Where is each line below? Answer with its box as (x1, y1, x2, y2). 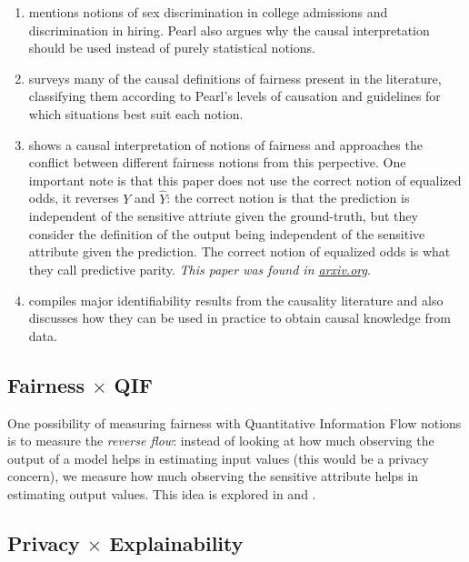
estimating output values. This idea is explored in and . (7, 484, 316, 503)
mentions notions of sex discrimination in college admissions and (28, 3, 388, 21)
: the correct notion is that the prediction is (166, 188, 410, 207)
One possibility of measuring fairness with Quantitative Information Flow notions (7, 413, 462, 432)
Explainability (109, 528, 244, 557)
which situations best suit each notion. (28, 104, 244, 123)
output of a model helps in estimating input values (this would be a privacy (7, 448, 429, 467)
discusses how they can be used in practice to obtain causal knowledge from (28, 308, 451, 327)
